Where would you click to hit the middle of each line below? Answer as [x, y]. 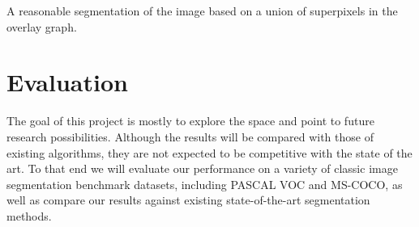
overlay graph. [42, 26]
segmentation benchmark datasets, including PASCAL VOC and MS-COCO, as [205, 184]
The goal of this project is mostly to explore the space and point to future [190, 121]
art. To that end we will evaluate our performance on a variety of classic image [202, 168]
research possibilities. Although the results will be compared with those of [190, 136]
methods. [29, 215]
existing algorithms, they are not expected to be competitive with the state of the [209, 152]
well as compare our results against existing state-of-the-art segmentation [188, 200]
